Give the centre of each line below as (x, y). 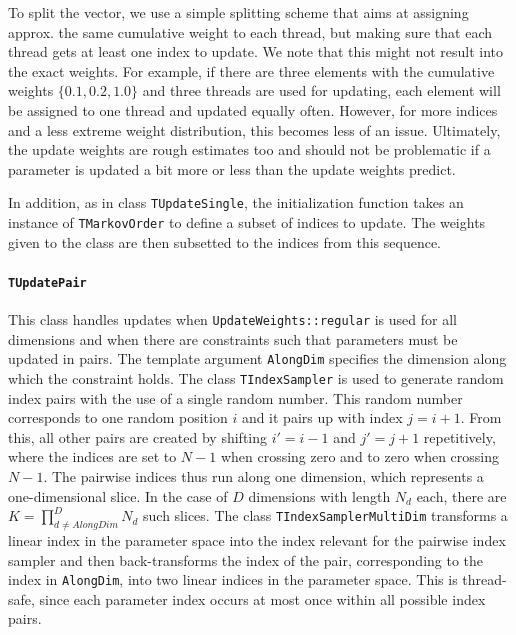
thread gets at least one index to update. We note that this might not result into (256, 51)
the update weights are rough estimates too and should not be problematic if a (249, 149)
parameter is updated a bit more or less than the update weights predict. (232, 168)
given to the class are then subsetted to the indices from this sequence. (225, 241)
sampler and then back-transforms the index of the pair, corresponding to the (246, 559)
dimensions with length (319, 495)
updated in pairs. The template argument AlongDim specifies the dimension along (257, 358)
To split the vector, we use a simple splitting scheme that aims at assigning (238, 12)
